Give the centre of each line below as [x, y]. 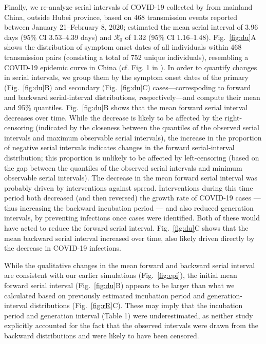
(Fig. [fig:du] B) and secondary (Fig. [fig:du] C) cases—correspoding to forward [128, 87]
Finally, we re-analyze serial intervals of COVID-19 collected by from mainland [128, 7]
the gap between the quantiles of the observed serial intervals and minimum [123, 167]
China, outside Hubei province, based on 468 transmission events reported [121, 17]
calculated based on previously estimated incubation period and [104, 295]
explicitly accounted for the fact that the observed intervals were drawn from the [131, 325]
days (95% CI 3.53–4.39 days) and [58, 37]
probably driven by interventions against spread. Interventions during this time [129, 187]
